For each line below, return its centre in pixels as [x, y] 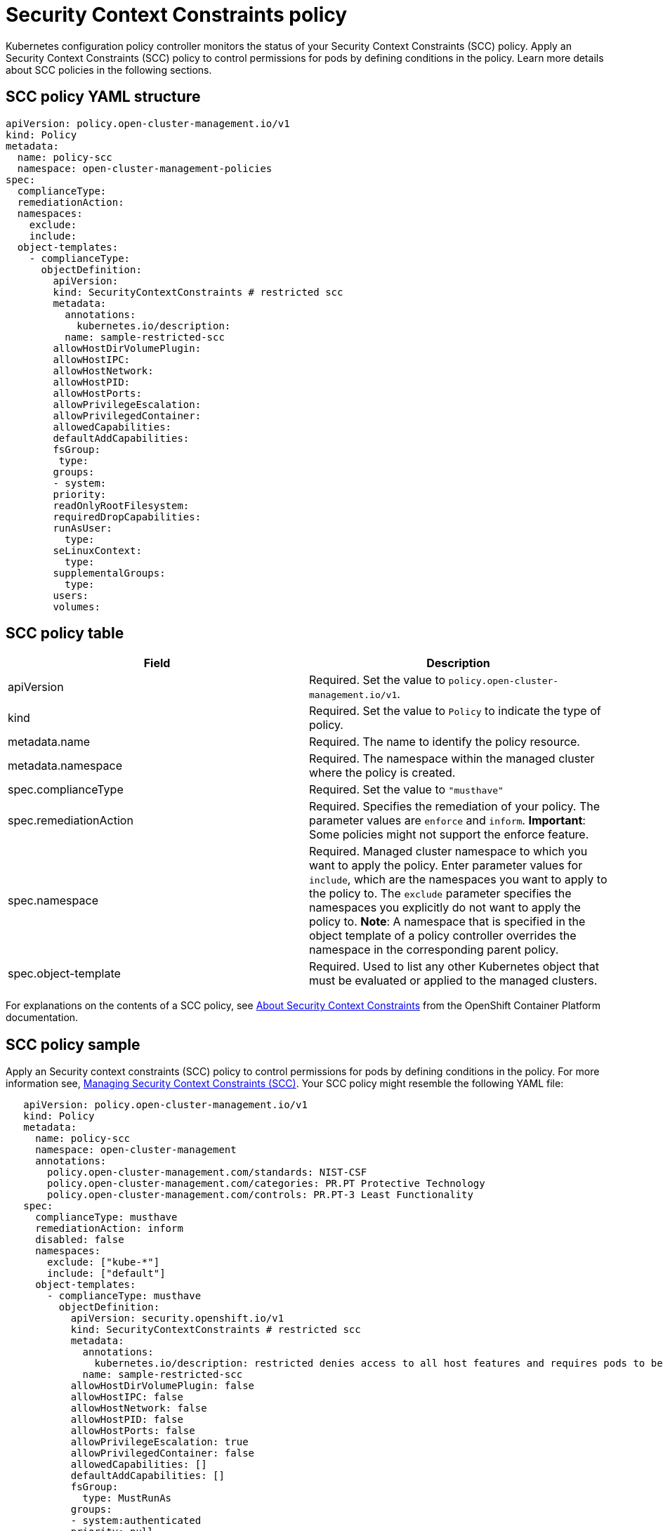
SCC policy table [65, 633]
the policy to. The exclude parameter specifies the [440, 894]
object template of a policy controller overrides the [443, 936]
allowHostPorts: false [133, 1431]
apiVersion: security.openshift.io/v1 [177, 1319]
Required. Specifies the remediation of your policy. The [455, 807]
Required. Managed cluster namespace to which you [448, 852]
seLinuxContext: [97, 550]
